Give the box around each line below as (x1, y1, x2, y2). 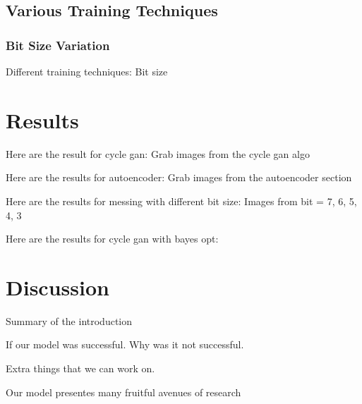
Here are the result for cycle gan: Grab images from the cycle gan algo (6, 146, 310, 161)
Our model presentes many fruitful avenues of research (6, 384, 241, 399)
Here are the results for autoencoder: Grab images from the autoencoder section (6, 170, 352, 185)
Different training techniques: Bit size (6, 64, 168, 78)
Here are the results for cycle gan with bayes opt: (6, 231, 219, 246)
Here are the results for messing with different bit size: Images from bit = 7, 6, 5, (6, 193, 357, 208)
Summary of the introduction (6, 313, 133, 328)
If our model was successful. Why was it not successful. (6, 337, 244, 352)
